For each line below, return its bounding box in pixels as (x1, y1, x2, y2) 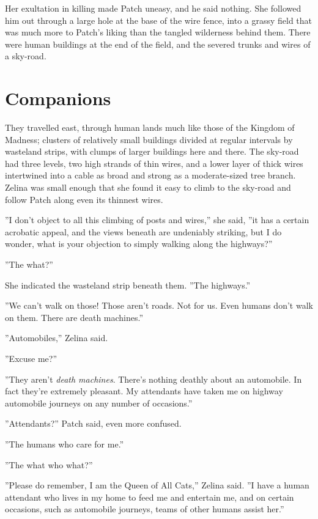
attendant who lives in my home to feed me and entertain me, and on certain (5, 490, 294, 503)
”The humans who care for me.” (5, 437, 124, 450)
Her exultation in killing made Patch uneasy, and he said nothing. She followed (5, 2, 301, 14)
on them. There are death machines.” (5, 311, 144, 323)
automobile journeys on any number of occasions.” (5, 396, 193, 409)
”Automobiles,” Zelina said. (5, 331, 108, 344)
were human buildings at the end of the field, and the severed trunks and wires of (5, 37, 311, 50)
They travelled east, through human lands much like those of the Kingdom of (5, 121, 295, 134)
